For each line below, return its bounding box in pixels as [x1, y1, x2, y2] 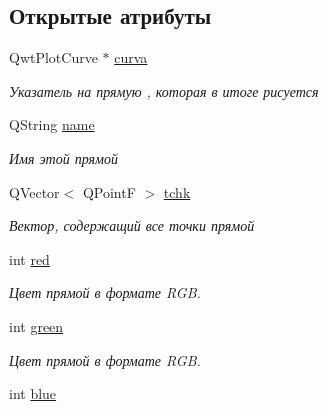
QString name [9, 114, 95, 135]
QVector [9, 181, 60, 202]
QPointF [82, 181, 136, 202]
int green [9, 315, 64, 336]
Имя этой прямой [9, 147, 118, 168]
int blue [9, 383, 57, 404]
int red [9, 248, 50, 269]
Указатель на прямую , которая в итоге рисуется [9, 80, 319, 101]
